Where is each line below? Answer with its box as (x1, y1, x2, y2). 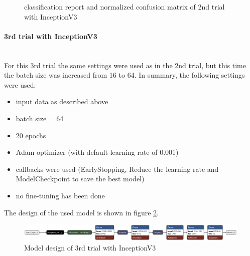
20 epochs (16, 130, 46, 140)
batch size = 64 (16, 113, 64, 123)
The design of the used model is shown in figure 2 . (4, 207, 159, 217)
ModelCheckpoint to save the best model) (16, 173, 145, 184)
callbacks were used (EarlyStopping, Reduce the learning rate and (16, 163, 219, 174)
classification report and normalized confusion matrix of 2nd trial (24, 2, 225, 12)
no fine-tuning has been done (16, 190, 105, 200)
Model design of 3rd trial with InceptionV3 (24, 242, 156, 252)
